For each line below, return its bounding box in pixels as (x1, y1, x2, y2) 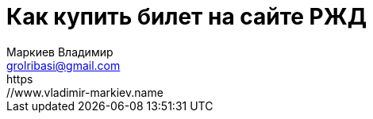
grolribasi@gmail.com (6, 58, 121, 72)
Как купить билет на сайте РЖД (6, 3, 367, 30)
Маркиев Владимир (6, 44, 113, 59)
